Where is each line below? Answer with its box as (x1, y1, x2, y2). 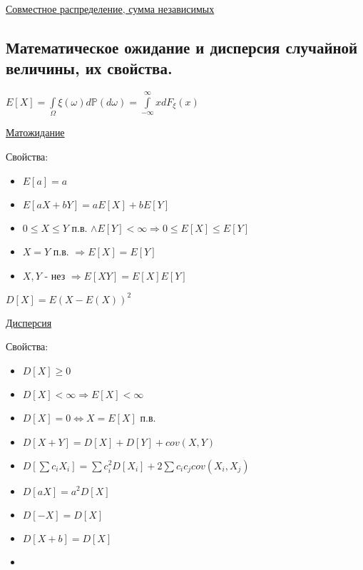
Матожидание (6, 125, 65, 140)
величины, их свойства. (6, 57, 173, 79)
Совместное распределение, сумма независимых (6, 1, 215, 16)
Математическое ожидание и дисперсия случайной (6, 36, 358, 58)
